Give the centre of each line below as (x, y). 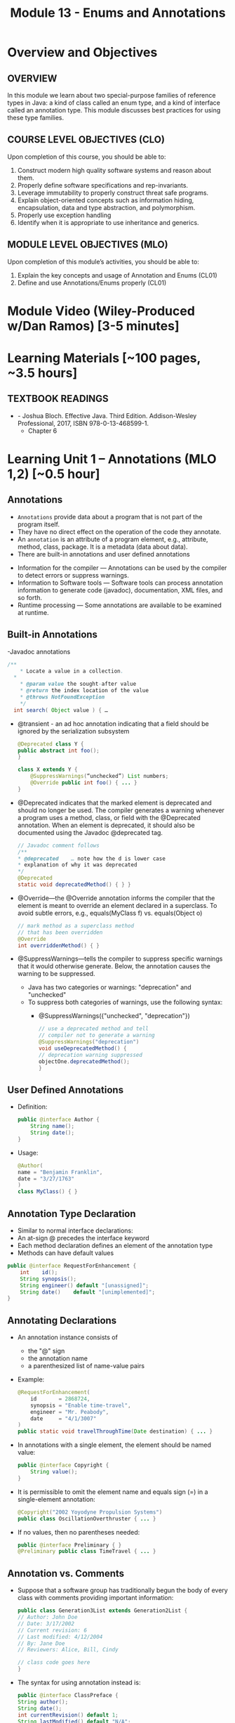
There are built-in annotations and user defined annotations (104, 554)
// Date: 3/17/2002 (46, 1624)
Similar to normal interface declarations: (75, 1230)
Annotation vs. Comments (66, 1573)
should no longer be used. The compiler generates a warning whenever (121, 810)
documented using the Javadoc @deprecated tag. (90, 832)
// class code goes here (54, 1663)
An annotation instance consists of (67, 1337)
